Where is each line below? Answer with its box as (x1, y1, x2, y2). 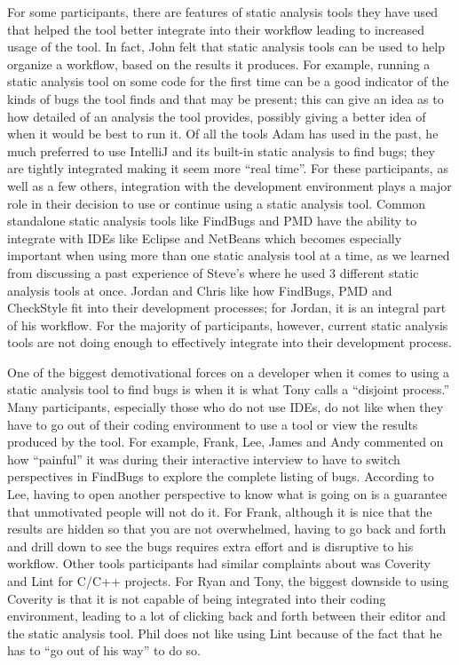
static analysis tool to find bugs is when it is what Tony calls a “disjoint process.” (7, 380, 450, 399)
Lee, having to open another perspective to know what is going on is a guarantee (7, 485, 447, 503)
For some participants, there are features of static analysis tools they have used (7, 3, 439, 20)
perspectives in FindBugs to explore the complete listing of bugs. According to (7, 467, 434, 486)
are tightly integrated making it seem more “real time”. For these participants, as (7, 159, 448, 178)
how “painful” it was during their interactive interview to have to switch (7, 449, 400, 468)
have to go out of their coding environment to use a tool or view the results (7, 415, 418, 433)
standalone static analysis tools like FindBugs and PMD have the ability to (7, 211, 417, 230)
